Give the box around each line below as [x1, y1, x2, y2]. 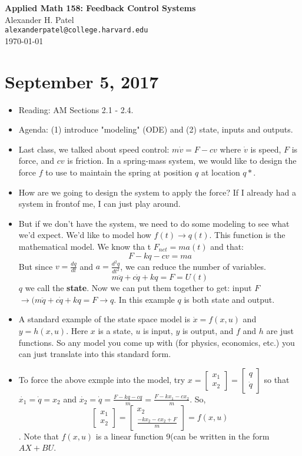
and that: [210, 240, 244, 252]
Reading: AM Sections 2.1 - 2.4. [18, 103, 134, 115]
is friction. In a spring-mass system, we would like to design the [67, 154, 297, 167]
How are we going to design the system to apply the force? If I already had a [18, 186, 297, 198]
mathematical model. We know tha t [18, 240, 151, 252]
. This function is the [209, 229, 286, 241]
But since [18, 260, 53, 272]
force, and [18, 154, 55, 167]
